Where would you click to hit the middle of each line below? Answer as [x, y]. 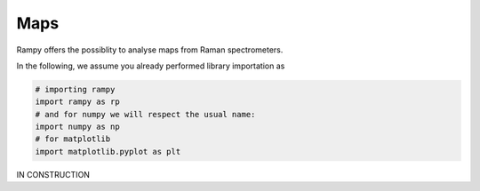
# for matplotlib [73, 139]
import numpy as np [77, 127]
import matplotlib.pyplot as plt [108, 151]
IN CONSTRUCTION [53, 174]
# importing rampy [75, 89]
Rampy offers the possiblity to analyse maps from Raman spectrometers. [150, 50]
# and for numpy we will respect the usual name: [145, 114]
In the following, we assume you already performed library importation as [151, 66]
